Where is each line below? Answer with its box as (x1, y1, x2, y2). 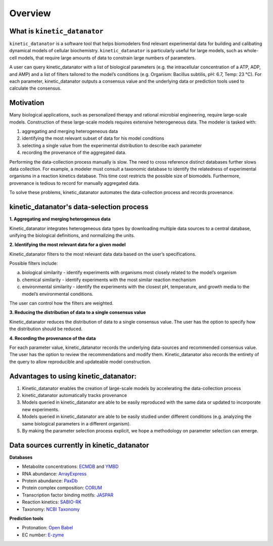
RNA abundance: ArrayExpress (22, 471, 87, 477)
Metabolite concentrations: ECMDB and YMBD (22, 463, 119, 470)
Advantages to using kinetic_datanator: (9, 372, 136, 380)
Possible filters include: (9, 260, 58, 266)
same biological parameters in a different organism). (22, 420, 131, 426)
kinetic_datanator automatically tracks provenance (22, 393, 127, 399)
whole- (243, 48, 259, 54)
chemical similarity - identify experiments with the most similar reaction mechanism (22, 277, 196, 283)
